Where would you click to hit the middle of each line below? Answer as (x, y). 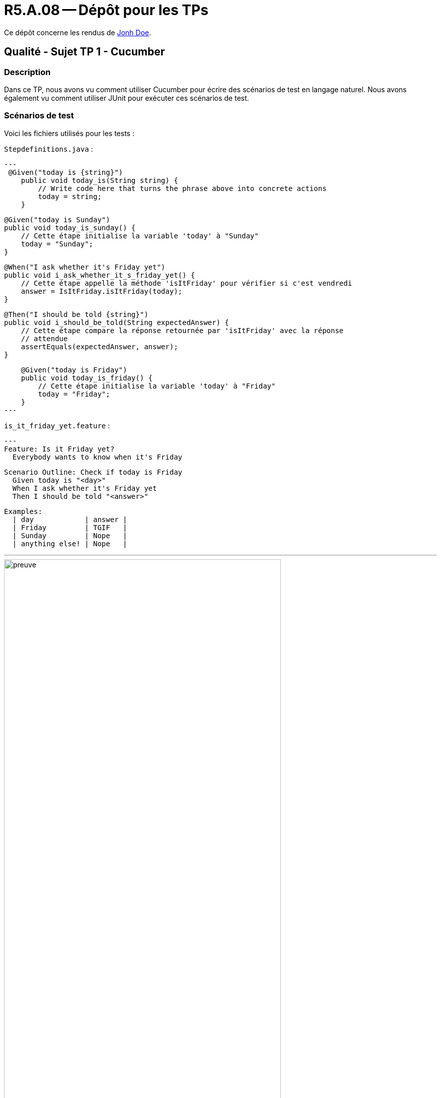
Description (27, 72)
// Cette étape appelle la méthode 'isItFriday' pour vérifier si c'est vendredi (187, 283)
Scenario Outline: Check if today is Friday (93, 472)
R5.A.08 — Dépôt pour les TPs (106, 10)
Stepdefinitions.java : (49, 149)
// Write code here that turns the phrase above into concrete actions (182, 188)
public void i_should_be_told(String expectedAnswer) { (117, 322)
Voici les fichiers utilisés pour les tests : (69, 133)
